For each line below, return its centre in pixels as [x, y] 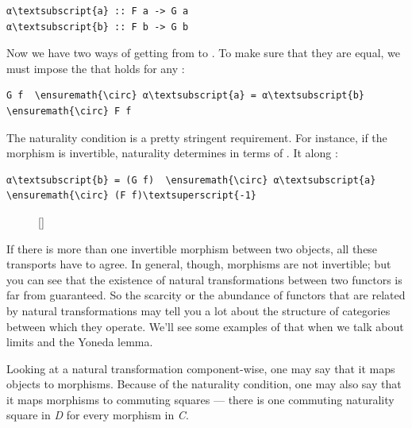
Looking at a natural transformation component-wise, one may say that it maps [201, 368]
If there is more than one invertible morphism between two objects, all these [192, 248]
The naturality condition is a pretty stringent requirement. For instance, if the [197, 137]
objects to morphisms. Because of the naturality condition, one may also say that [204, 384]
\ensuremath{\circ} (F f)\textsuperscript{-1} [131, 196]
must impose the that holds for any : [96, 68]
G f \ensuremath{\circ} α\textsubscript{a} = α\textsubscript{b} [186, 96]
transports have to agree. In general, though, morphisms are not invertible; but [199, 264]
